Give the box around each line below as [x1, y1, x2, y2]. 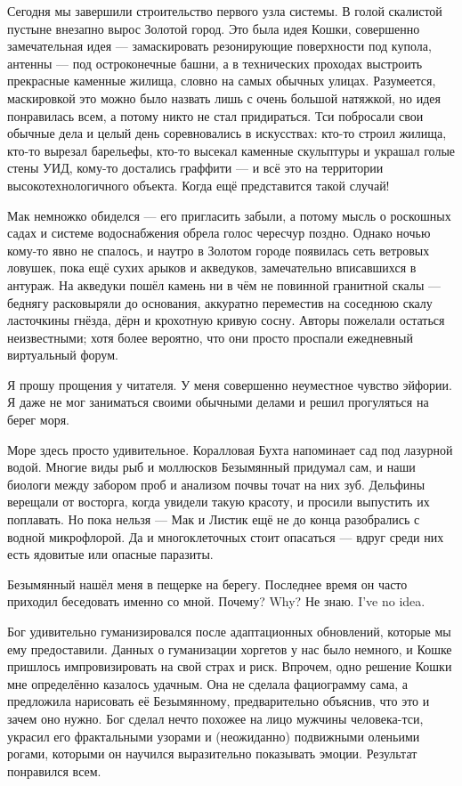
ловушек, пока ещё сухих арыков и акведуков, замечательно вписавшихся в [7, 258, 417, 277]
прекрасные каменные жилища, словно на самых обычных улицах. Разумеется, [7, 71, 436, 90]
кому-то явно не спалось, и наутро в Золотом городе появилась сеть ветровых [7, 240, 430, 259]
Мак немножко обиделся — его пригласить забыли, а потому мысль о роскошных [7, 206, 451, 224]
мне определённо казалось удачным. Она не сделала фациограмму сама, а [7, 674, 408, 693]
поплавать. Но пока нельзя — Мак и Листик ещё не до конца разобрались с [7, 510, 420, 529]
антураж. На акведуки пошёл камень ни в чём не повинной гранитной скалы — [7, 275, 441, 294]
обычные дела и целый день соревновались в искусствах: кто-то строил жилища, [7, 124, 447, 142]
